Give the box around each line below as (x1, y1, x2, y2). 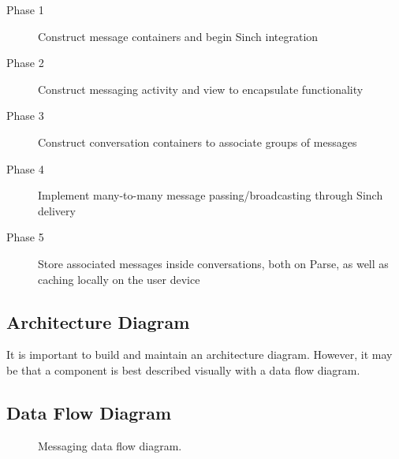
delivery (38, 202, 76, 218)
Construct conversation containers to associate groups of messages (38, 133, 357, 150)
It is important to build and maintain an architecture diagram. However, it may (6, 346, 393, 363)
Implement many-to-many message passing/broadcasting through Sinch (38, 187, 383, 203)
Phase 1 (6, 2, 44, 17)
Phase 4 (6, 160, 44, 177)
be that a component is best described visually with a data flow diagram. (6, 361, 360, 378)
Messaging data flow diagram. (38, 437, 182, 453)
